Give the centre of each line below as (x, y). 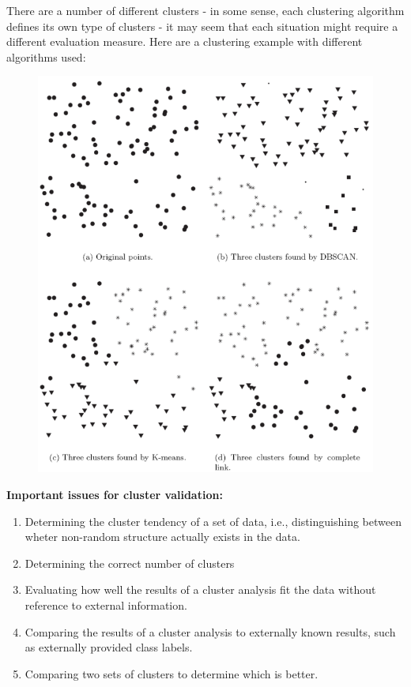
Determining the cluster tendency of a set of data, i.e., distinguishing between (213, 521)
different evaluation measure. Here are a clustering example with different (185, 41)
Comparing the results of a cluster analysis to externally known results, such (210, 631)
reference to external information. (106, 605)
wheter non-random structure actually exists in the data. (162, 537)
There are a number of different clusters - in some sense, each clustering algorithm (205, 10)
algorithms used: (46, 56)
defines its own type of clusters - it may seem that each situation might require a (202, 26)
